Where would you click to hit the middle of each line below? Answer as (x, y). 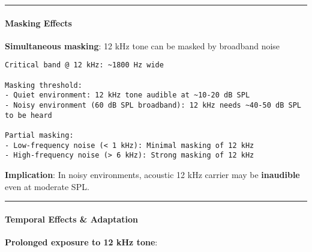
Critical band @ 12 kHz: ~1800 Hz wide (84, 65)
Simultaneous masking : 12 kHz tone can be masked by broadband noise (142, 45)
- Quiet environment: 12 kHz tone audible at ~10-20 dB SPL (127, 95)
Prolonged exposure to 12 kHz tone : (81, 241)
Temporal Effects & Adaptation (71, 219)
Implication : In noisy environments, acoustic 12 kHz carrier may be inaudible (152, 174)
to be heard (28, 115)
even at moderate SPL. (47, 186)
